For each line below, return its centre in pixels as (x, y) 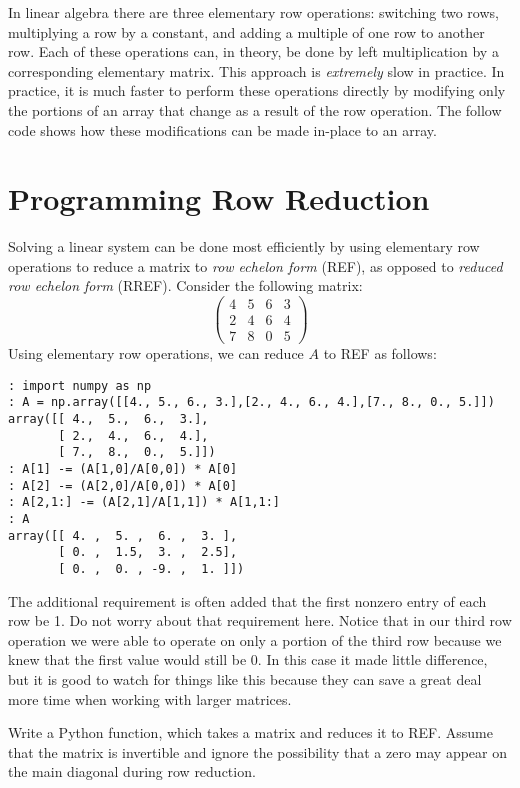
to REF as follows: (380, 353)
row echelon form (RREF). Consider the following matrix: (185, 285)
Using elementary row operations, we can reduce (156, 353)
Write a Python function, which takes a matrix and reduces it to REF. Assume (250, 732)
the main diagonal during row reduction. (132, 771)
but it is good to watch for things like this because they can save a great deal (245, 679)
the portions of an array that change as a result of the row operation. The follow (255, 109)
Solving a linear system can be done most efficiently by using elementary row (244, 246)
